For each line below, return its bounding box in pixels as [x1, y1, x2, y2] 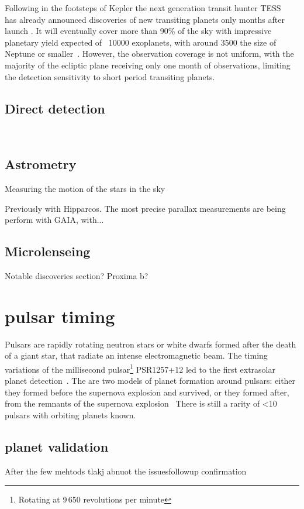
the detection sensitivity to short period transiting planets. [5, 70, 215, 82]
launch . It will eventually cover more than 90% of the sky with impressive [5, 25, 272, 37]
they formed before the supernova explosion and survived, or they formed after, [5, 386, 289, 398]
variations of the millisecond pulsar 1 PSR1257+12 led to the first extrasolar [5, 362, 276, 375]
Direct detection [5, 99, 105, 117]
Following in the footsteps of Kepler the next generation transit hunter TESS [5, 2, 281, 13]
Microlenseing [5, 242, 91, 260]
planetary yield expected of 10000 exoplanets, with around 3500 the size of [5, 36, 277, 48]
